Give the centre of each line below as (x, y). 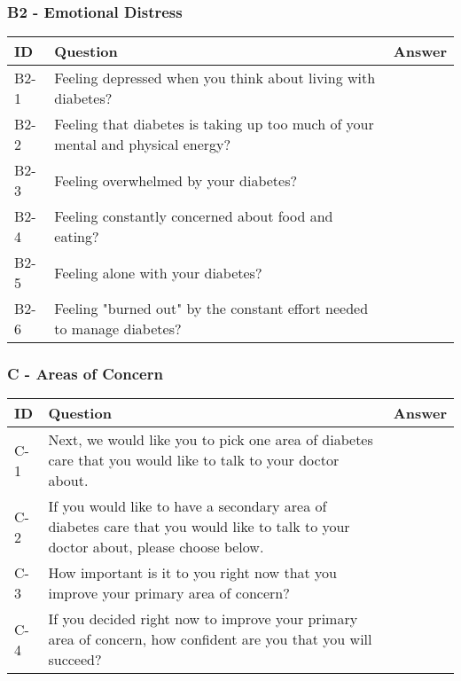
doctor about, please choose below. (156, 547)
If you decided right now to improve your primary (203, 619)
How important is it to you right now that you (192, 573)
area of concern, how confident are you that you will (210, 639)
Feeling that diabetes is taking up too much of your (214, 124)
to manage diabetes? (118, 329)
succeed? (75, 660)
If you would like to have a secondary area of (188, 506)
